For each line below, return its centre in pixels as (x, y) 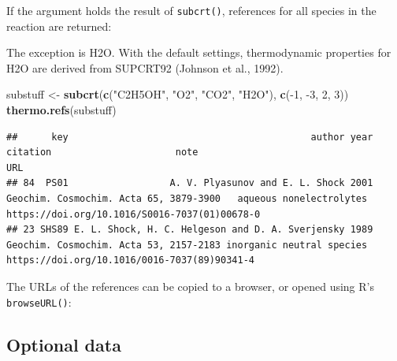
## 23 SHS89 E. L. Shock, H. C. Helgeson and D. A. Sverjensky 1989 (190, 230)
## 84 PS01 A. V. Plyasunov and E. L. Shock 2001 (190, 183)
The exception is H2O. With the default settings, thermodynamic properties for (199, 52)
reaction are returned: (59, 26)
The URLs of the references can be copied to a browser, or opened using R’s (190, 286)
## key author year (190, 137)
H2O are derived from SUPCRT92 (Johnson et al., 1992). (145, 67)
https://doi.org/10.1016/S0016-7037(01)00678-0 (134, 214)
